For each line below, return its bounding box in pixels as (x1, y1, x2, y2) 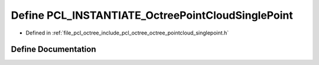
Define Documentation (11, 45, 96, 54)
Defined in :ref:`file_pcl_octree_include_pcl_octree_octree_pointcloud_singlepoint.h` (25, 29, 229, 36)
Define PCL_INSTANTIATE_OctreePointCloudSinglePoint (11, 9, 294, 22)
